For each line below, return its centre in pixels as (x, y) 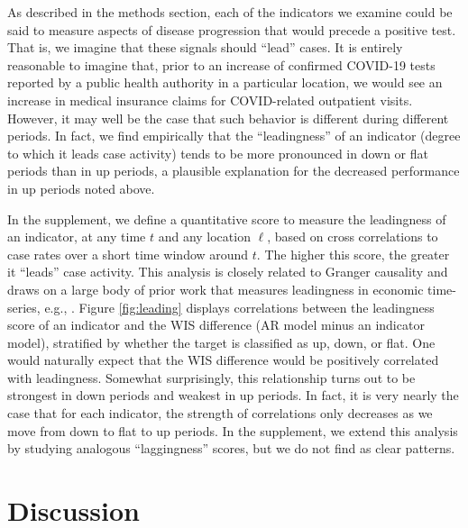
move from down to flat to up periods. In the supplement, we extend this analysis (233, 430)
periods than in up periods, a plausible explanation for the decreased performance (234, 171)
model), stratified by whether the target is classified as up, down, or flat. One (221, 342)
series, (24, 307)
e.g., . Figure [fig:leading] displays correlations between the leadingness (239, 307)
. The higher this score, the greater (353, 254)
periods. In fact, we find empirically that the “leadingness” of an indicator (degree (234, 136)
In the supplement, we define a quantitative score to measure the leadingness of (227, 218)
